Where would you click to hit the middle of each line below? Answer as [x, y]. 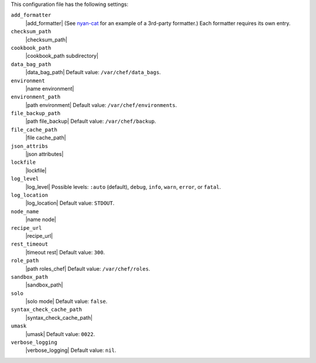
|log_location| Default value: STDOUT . [70, 203]
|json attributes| [44, 154]
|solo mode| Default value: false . [66, 302]
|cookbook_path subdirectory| [62, 56]
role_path [25, 261]
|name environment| [50, 88]
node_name [25, 211]
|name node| [41, 220]
